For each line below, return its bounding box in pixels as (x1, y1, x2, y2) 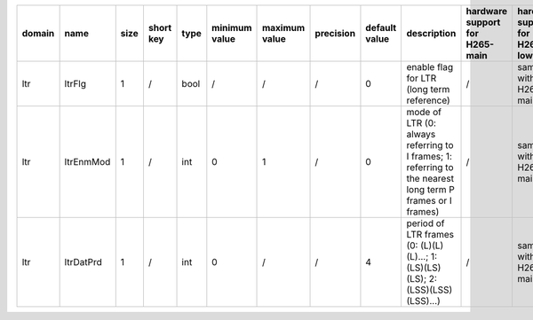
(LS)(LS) (406, 261, 442, 274)
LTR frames (406, 229, 455, 240)
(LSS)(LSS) (406, 284, 453, 296)
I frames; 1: (406, 151, 453, 162)
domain (21, 27, 55, 39)
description (406, 27, 457, 39)
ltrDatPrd (64, 256, 102, 268)
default (365, 22, 397, 34)
